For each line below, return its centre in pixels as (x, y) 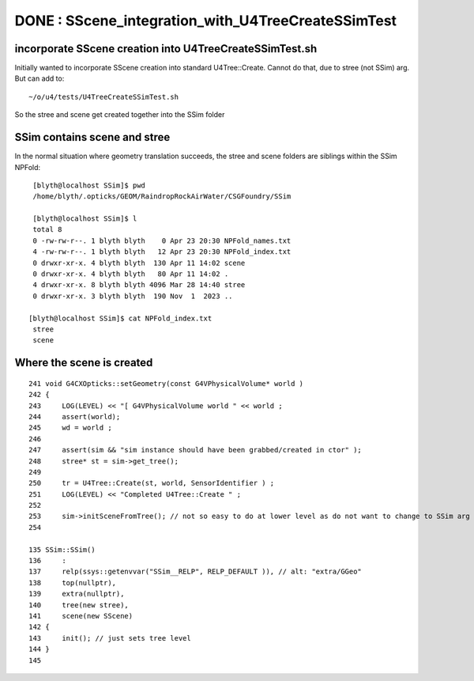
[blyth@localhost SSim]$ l (85, 219)
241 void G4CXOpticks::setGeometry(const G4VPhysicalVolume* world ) (166, 383)
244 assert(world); (75, 416)
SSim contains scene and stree (92, 137)
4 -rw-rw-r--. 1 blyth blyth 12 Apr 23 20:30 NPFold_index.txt (162, 252)
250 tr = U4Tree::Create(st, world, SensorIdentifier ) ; (152, 483)
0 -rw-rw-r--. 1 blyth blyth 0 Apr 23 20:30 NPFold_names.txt (162, 240)
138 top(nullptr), (73, 583)
